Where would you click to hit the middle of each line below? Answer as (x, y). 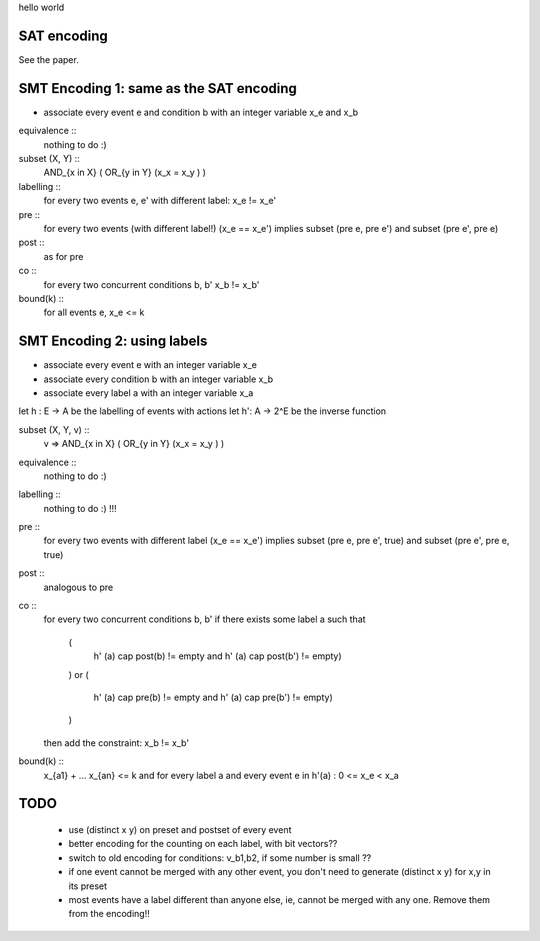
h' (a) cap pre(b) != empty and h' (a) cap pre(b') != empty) (213, 697)
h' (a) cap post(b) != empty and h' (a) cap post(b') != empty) (217, 656)
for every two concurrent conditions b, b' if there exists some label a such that (204, 619)
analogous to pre (78, 587)
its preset (88, 886)
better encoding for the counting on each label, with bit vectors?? (203, 844)
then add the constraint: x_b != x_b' (116, 742)
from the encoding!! (109, 914)
